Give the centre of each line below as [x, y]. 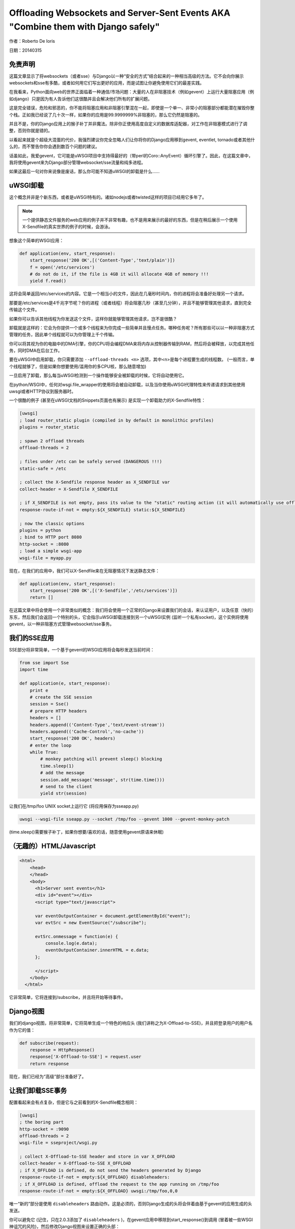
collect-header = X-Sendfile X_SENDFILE [69, 489]
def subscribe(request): [49, 1043]
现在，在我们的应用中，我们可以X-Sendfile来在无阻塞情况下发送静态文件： [84, 571]
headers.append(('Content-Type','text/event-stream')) [97, 725]
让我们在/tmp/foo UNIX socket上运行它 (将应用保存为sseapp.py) [74, 806]
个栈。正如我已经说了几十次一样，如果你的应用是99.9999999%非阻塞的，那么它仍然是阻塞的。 [106, 115]
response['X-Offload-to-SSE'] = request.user [86, 1057]
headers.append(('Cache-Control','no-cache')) [87, 732]
